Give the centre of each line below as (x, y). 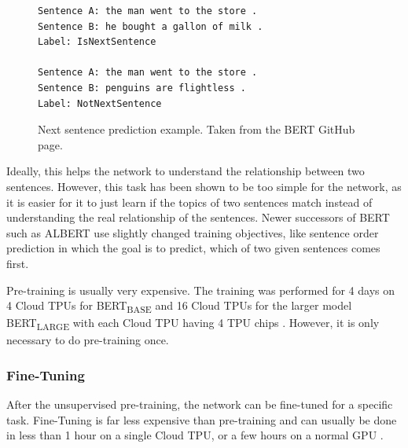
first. (18, 263)
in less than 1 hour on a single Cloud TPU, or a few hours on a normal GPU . (195, 435)
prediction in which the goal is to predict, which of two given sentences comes (193, 248)
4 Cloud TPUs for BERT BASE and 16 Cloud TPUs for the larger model (179, 306)
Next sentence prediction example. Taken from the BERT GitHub (197, 129)
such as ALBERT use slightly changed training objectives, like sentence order (193, 232)
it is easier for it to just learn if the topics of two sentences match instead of (189, 202)
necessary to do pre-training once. (88, 340)
